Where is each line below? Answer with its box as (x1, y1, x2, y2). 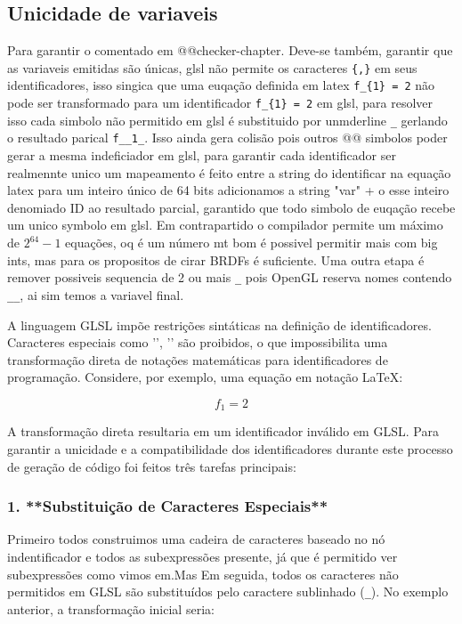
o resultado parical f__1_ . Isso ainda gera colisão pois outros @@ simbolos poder (7, 128, 448, 147)
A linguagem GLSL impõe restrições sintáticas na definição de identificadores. (7, 315, 432, 334)
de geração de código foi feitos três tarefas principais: (7, 457, 296, 475)
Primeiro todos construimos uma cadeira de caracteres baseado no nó (7, 530, 385, 548)
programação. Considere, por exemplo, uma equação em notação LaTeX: (7, 368, 403, 386)
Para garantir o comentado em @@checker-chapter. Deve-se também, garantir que (7, 41, 453, 60)
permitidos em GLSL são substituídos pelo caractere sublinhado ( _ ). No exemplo (7, 582, 449, 601)
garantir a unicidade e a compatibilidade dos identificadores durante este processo (7, 439, 453, 458)
